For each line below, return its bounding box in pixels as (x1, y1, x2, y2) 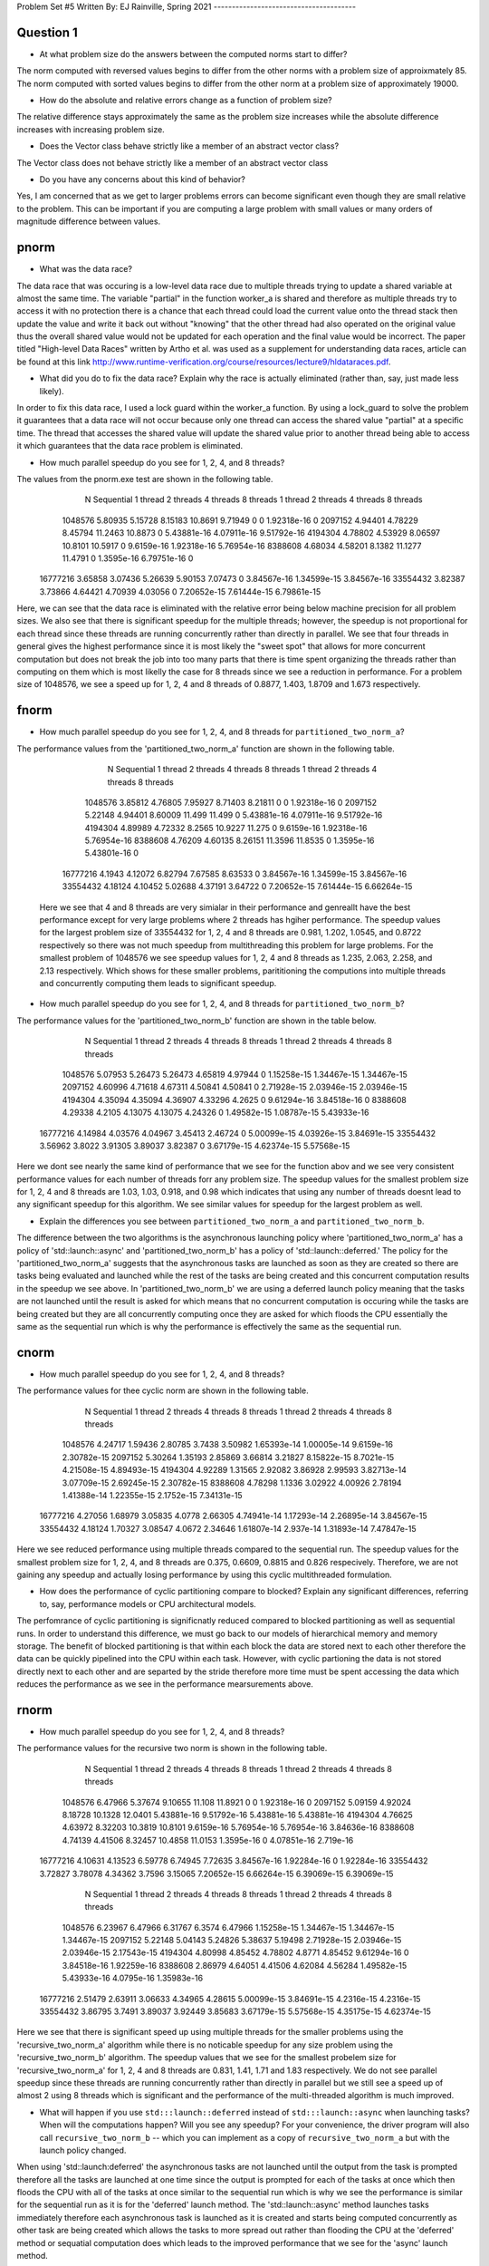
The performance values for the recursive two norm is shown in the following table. (16, 1743, 328, 1754)
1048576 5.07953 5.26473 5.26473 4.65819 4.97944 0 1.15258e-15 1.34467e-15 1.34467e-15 (62, 1069, 407, 1080)
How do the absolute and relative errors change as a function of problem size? (39, 95, 332, 106)
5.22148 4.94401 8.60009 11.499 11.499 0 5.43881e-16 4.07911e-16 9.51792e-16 (84, 809, 383, 820)
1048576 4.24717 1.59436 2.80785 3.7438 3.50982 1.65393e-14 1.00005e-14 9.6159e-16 (62, 1439, 394, 1450)
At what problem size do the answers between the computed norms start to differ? (39, 48, 348, 59)
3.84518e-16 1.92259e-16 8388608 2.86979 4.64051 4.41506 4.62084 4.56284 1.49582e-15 (62, 1960, 407, 1971)
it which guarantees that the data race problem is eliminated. (16, 441, 244, 451)
